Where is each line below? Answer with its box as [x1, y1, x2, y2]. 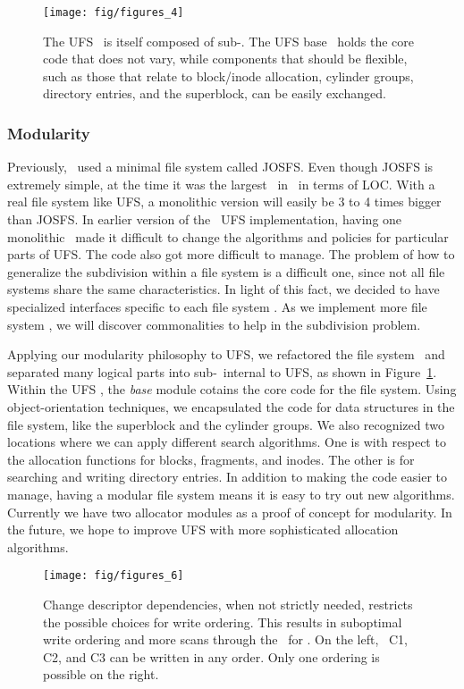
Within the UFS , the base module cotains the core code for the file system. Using [7, 380, 457, 399]
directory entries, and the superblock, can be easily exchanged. [43, 84, 386, 103]
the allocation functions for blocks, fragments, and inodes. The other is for [7, 450, 415, 468]
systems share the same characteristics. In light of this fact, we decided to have [7, 280, 440, 298]
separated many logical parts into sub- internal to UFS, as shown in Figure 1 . [7, 362, 437, 381]
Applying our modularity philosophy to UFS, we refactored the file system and [7, 345, 445, 364]
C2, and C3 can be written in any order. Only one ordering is [43, 647, 380, 666]
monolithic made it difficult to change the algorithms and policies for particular [7, 227, 449, 246]
